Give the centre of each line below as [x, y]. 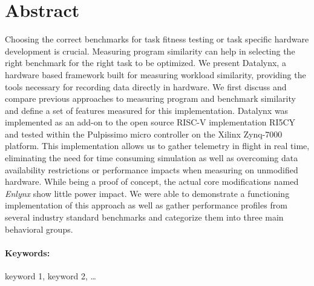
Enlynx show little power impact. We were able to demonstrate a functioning [147, 193]
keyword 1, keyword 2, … [51, 276]
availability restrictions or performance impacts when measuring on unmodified [152, 169]
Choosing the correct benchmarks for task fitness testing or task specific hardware [157, 39]
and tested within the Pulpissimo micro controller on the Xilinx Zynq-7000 [144, 134]
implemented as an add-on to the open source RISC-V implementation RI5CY [150, 122]
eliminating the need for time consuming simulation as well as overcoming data [152, 158]
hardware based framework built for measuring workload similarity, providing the [155, 74]
